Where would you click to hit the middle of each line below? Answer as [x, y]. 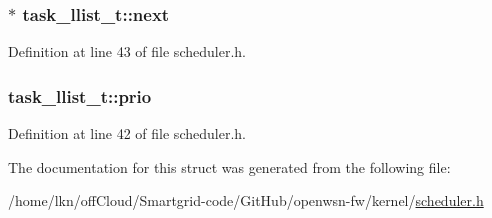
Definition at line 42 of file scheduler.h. [127, 133]
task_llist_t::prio [80, 95]
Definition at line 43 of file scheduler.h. [127, 51]
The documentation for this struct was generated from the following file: [229, 166]
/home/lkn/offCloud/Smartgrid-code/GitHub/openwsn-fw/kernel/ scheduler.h [246, 200]
